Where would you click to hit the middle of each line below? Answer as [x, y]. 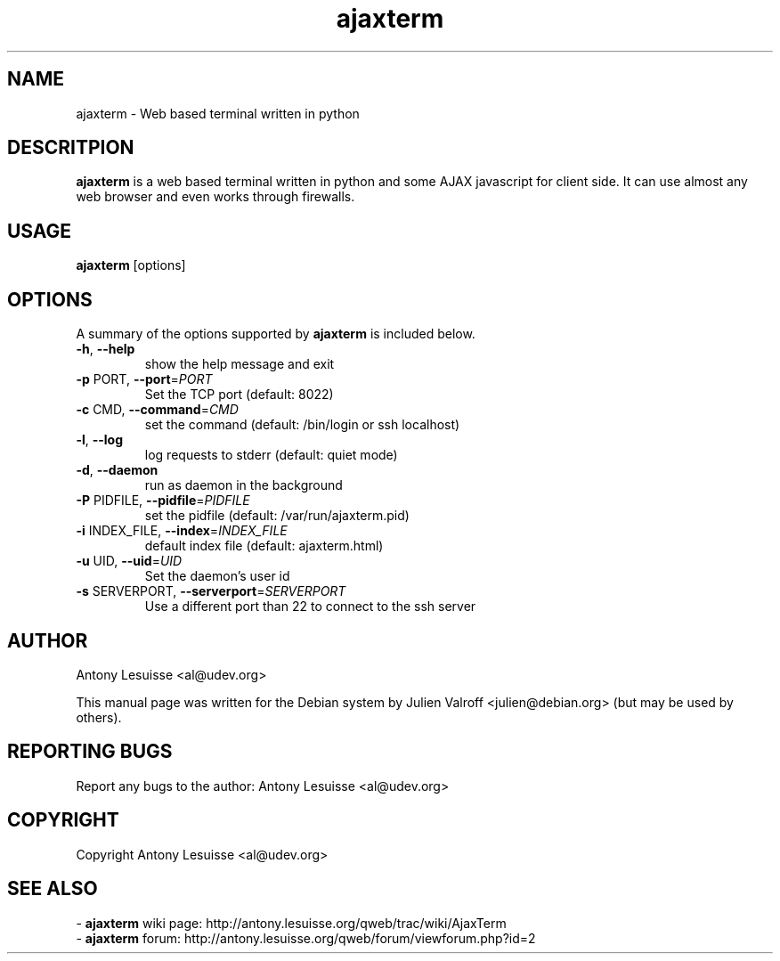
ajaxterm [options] [131, 265]
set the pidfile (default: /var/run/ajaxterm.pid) [277, 516]
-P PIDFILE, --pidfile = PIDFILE [163, 501]
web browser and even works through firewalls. [215, 197]
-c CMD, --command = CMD [157, 410]
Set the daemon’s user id [217, 576]
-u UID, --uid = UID [129, 561]
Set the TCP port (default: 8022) [239, 395]
